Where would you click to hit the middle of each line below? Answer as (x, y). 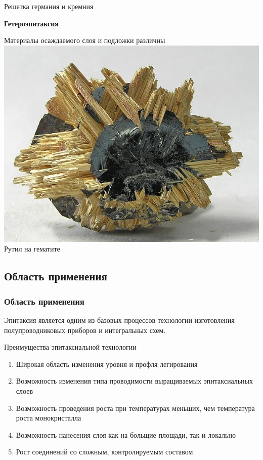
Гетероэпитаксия (31, 23)
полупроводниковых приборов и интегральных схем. (85, 330)
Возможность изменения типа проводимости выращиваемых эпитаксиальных (134, 381)
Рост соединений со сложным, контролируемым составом (104, 452)
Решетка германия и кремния (49, 6)
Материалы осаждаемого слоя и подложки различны (85, 40)
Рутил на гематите (32, 249)
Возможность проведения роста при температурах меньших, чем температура (135, 408)
